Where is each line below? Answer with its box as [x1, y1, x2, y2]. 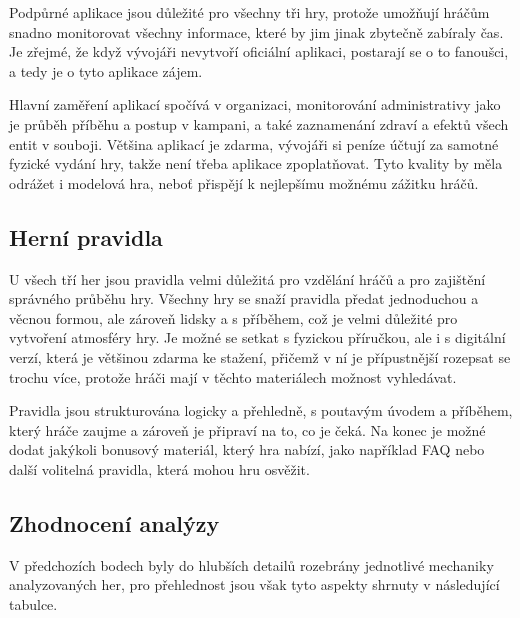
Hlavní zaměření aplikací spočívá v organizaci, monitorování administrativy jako [9, 94, 501, 115]
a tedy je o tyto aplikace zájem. [9, 60, 203, 81]
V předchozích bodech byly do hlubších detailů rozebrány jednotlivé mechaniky [9, 554, 494, 575]
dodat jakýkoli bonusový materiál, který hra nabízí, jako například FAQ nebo [9, 439, 485, 460]
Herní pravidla [9, 221, 163, 252]
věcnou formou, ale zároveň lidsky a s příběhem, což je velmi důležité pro [9, 307, 458, 328]
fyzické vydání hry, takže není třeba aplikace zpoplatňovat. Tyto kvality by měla [9, 153, 503, 174]
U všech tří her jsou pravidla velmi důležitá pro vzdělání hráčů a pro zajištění [9, 268, 486, 289]
